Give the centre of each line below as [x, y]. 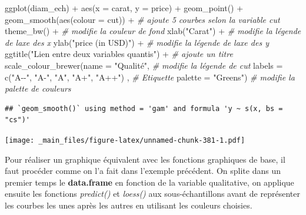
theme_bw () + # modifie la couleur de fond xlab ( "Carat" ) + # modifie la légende [153, 31]
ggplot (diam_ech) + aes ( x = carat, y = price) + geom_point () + [124, 8]
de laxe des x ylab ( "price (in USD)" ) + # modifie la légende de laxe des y [137, 42]
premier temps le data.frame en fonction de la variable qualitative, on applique [149, 182]
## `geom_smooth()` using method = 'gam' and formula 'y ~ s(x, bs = [144, 108]
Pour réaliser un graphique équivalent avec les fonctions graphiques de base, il [145, 159]
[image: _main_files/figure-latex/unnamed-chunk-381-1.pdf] [125, 140]
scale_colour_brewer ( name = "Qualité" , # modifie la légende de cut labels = [144, 65]
